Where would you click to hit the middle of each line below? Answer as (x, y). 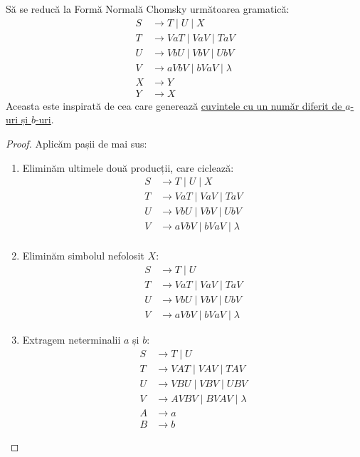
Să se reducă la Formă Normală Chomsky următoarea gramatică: (148, 9)
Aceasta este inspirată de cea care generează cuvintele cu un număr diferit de (174, 105)
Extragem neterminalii (72, 340)
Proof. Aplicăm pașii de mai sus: (76, 143)
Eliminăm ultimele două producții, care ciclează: (128, 167)
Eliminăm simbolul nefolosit (83, 256)
